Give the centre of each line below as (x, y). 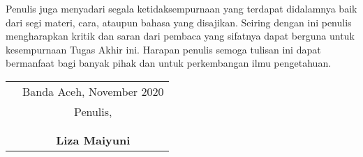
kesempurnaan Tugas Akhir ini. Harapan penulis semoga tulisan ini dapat (163, 49)
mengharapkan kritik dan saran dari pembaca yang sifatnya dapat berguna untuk (180, 36)
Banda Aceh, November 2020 (93, 91)
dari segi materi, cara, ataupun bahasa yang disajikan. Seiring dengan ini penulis (179, 22)
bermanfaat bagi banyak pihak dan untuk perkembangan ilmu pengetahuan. (169, 63)
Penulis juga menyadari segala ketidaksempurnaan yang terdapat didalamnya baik (181, 8)
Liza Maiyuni (93, 140)
